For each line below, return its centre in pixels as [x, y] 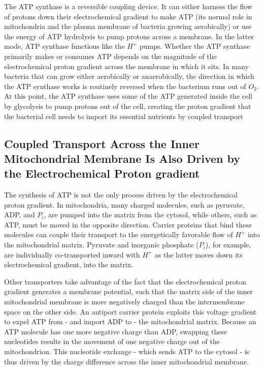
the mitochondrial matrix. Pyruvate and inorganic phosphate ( [102, 245]
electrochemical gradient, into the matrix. [69, 264]
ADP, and [20, 215]
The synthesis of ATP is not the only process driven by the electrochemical [121, 195]
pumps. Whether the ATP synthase [195, 46]
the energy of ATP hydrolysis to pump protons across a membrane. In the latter [129, 36]
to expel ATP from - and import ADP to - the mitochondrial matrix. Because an [130, 321]
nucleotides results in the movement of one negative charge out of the [112, 341]
